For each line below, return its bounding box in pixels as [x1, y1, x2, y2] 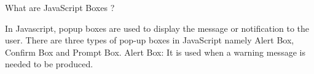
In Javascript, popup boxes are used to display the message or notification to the [5, 21, 310, 34]
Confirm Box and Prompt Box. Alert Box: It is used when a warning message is [5, 45, 305, 58]
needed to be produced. [5, 57, 93, 70]
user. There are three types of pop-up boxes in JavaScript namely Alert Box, [5, 34, 294, 46]
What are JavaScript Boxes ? [5, 1, 115, 13]
